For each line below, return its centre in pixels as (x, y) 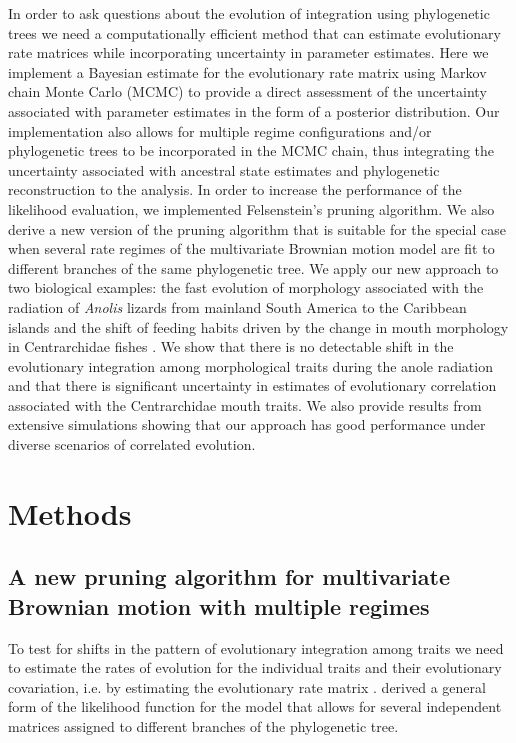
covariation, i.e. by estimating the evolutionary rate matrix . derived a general (247, 686)
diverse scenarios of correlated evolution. (132, 444)
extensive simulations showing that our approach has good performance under (247, 424)
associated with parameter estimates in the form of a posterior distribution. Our (254, 110)
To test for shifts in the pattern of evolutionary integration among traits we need (256, 647)
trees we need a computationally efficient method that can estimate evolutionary (254, 32)
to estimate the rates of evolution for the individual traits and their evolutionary (255, 667)
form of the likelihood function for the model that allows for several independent (255, 706)
